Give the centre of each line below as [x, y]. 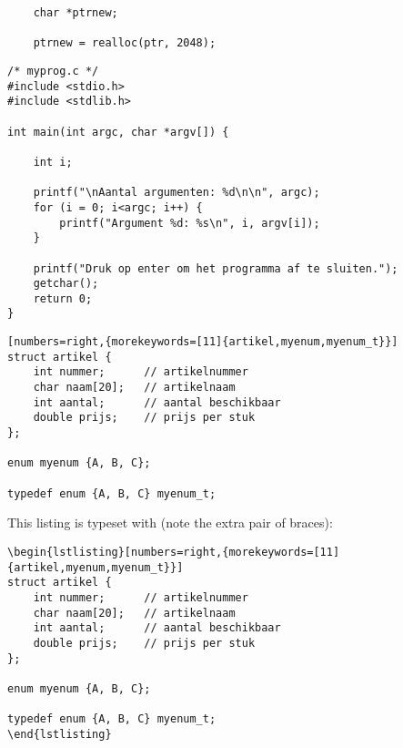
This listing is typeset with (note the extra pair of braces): [170, 523]
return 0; [63, 298]
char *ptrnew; [76, 13]
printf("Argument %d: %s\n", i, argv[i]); [190, 223]
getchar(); [66, 284]
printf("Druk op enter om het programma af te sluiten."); [216, 268]
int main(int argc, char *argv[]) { [118, 132]
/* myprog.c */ [53, 71]
